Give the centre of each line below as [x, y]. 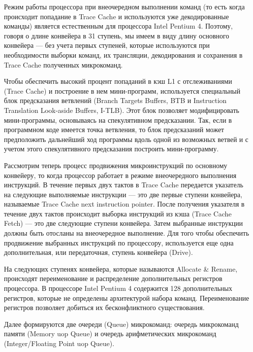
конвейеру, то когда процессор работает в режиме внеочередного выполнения [120, 175]
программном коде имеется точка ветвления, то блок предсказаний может [114, 129]
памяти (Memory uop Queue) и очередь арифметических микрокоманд [110, 334]
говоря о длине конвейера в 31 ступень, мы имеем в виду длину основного [117, 35]
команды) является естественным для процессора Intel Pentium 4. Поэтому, [118, 26]
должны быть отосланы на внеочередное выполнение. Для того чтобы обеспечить [126, 233]
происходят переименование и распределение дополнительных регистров [113, 278]
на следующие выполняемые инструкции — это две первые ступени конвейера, [123, 194]
